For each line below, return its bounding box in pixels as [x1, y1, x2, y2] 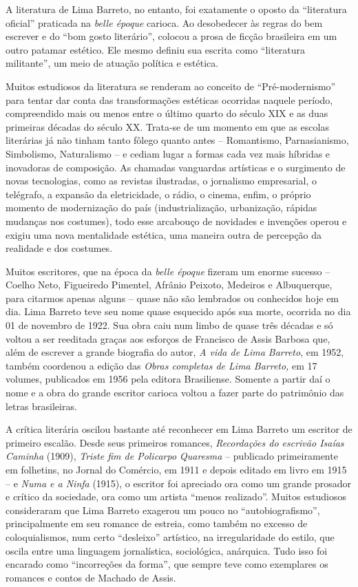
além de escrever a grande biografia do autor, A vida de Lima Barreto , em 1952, [6, 345, 344, 359]
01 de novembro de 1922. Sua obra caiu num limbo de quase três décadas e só [6, 318, 333, 332]
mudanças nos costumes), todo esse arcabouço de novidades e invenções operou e [6, 213, 347, 228]
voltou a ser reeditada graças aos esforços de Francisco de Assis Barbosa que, [6, 331, 330, 345]
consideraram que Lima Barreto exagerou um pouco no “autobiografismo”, [6, 502, 320, 517]
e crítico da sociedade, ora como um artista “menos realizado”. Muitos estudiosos [6, 489, 346, 504]
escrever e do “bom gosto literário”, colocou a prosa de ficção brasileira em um [6, 29, 337, 43]
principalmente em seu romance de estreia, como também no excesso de [6, 516, 308, 531]
